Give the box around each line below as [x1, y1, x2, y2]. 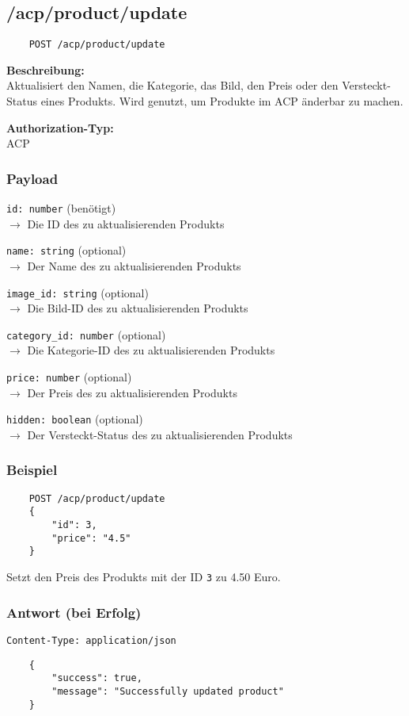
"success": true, [51, 672, 142, 684]
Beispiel [6, 460, 58, 480]
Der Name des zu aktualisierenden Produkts [27, 257, 241, 274]
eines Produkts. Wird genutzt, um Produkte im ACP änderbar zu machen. [40, 93, 403, 109]
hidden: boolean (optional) [6, 411, 143, 427]
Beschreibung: [6, 61, 85, 78]
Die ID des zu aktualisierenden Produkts [27, 215, 225, 232]
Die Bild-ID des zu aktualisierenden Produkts [27, 300, 248, 316]
